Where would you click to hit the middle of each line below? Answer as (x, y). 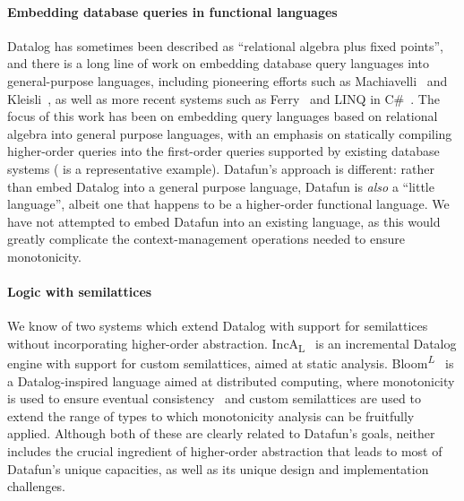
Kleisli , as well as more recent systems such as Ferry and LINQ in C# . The (223, 98)
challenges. (37, 486)
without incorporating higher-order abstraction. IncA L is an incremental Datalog (232, 344)
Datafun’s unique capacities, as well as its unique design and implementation (218, 468)
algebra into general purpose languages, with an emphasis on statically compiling (230, 133)
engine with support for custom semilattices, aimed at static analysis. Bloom (218, 363)
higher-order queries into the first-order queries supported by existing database (223, 151)
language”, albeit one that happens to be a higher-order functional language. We (228, 204)
